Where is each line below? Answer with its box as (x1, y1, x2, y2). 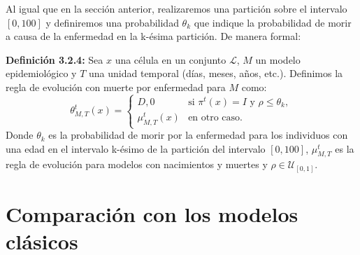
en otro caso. (188, 113, 243, 123)
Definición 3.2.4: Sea (6, 52, 103, 67)
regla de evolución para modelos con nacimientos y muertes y (6, 157, 268, 172)
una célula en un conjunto (115, 52, 226, 67)
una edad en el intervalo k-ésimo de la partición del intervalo (6, 141, 266, 156)
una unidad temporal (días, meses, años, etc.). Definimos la (89, 66, 343, 81)
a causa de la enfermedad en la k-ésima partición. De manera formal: (6, 29, 301, 43)
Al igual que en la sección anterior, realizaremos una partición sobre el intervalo (6, 1, 347, 15)
